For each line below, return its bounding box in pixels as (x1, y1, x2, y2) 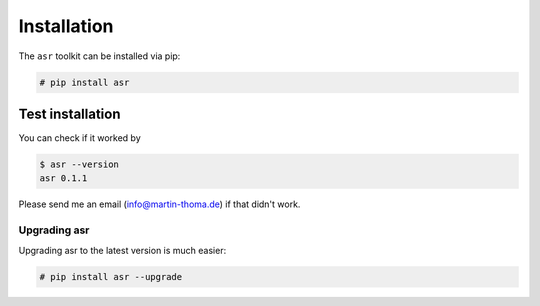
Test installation (18, 105, 121, 122)
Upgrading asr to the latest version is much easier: (18, 244, 227, 256)
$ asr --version (39, 159, 120, 170)
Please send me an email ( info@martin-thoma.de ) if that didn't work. (18, 198, 301, 210)
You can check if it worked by (18, 132, 142, 144)
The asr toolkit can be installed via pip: (18, 50, 181, 62)
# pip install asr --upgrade (39, 271, 183, 282)
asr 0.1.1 (39, 173, 88, 184)
